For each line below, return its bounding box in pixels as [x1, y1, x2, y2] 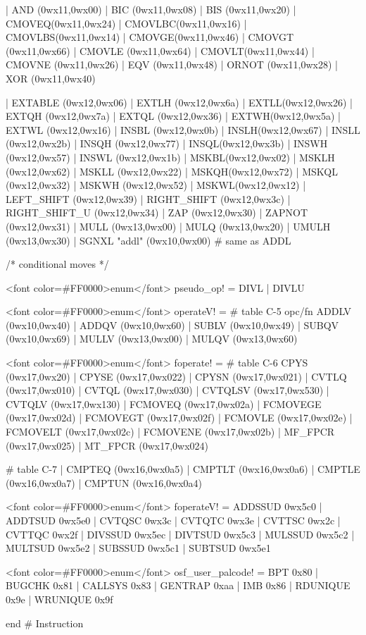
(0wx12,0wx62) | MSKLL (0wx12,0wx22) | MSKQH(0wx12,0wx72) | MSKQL [6, 164, 338, 178]
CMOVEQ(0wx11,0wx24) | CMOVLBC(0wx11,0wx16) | [6, 16, 247, 30]
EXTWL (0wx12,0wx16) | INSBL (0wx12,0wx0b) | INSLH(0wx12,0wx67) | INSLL [6, 122, 360, 137]
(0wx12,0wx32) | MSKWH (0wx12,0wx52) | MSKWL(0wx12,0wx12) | [6, 178, 306, 192]
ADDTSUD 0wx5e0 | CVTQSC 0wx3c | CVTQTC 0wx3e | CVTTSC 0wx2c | [6, 513, 341, 527]
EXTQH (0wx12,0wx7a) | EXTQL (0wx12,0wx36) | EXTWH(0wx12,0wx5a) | [6, 109, 341, 123]
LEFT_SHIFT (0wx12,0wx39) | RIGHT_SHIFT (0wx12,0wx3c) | [6, 191, 291, 206]
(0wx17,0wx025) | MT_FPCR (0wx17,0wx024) [6, 438, 208, 452]
